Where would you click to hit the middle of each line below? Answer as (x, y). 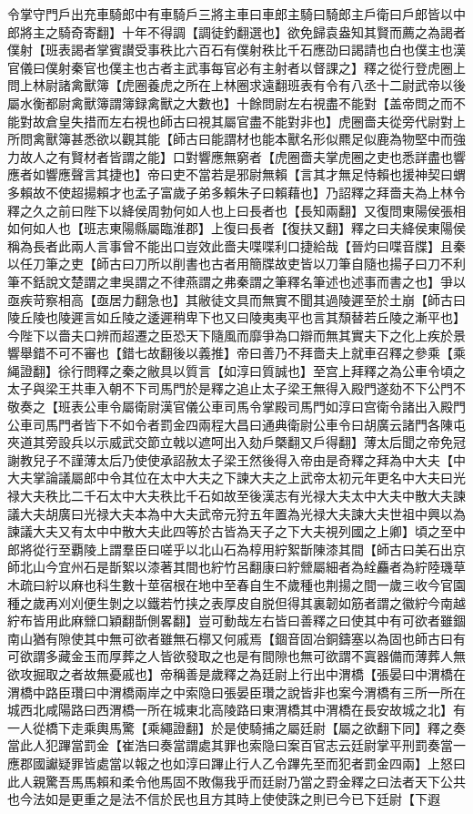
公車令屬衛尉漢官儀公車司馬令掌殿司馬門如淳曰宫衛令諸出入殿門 (274, 407)
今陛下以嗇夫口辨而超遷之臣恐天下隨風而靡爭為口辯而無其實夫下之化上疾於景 (236, 335)
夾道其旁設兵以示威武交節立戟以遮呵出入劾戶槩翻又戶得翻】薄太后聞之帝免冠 (236, 442)
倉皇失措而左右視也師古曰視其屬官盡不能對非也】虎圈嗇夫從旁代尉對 (249, 121)
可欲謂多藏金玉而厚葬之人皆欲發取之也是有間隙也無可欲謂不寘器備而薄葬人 (230, 656)
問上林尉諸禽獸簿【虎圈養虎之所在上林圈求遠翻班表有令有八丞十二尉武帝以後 (236, 85)
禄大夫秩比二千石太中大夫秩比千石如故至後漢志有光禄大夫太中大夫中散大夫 (230, 496)
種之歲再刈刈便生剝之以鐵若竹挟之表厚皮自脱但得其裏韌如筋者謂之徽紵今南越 (236, 602)
